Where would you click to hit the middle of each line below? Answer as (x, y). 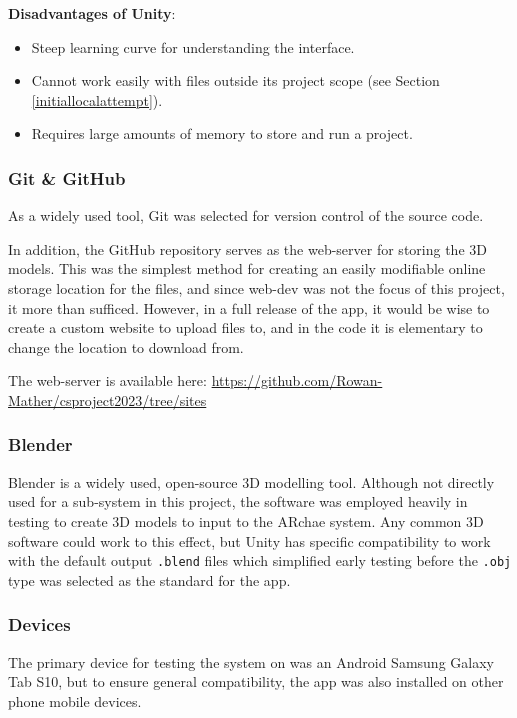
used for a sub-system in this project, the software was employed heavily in (238, 501)
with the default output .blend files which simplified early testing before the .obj (260, 560)
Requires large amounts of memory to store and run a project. (222, 133)
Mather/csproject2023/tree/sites (107, 399)
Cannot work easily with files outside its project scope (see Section (235, 80)
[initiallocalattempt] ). (97, 99)
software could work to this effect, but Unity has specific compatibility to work (249, 540)
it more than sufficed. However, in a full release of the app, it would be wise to (249, 307)
